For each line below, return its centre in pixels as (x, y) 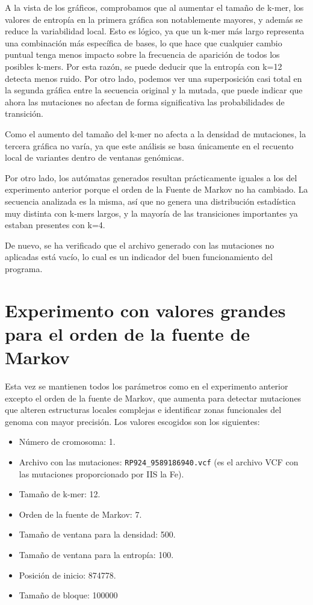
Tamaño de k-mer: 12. (60, 494)
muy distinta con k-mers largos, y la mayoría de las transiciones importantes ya (151, 213)
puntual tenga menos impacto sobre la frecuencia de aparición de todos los (142, 54)
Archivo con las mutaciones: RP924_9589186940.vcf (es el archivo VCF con (159, 461)
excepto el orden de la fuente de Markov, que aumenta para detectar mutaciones (153, 398)
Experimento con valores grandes (145, 310)
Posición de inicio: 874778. (67, 575)
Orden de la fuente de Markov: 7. (80, 514)
